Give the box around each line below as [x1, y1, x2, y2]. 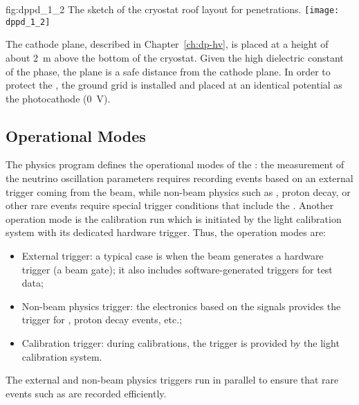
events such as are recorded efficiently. [6, 386, 167, 400]
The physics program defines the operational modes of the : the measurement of [6, 157, 344, 172]
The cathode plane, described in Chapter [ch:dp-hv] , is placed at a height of [6, 37, 329, 51]
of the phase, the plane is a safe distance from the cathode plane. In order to [6, 64, 331, 78]
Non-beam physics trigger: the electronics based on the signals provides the [21, 298, 341, 313]
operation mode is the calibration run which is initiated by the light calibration [6, 211, 342, 226]
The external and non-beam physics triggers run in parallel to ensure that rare [6, 372, 339, 387]
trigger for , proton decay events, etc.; [21, 312, 183, 327]
